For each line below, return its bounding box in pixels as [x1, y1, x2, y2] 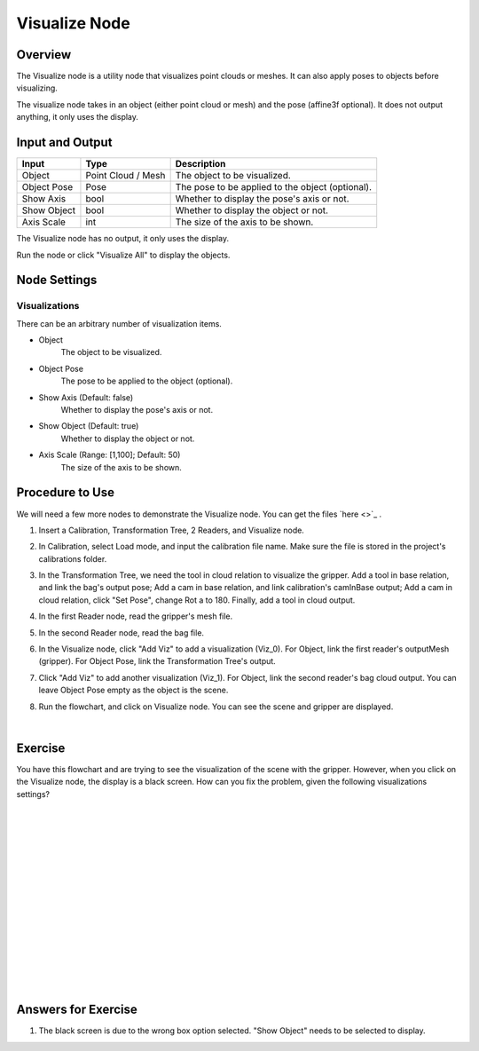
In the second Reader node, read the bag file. [38, 627, 204, 638]
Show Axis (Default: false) [38, 391, 134, 403]
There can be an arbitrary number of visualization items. [16, 318, 222, 328]
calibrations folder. [38, 553, 107, 564]
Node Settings [16, 273, 98, 288]
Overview [16, 47, 72, 62]
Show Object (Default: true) [38, 421, 139, 431]
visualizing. [16, 83, 58, 93]
